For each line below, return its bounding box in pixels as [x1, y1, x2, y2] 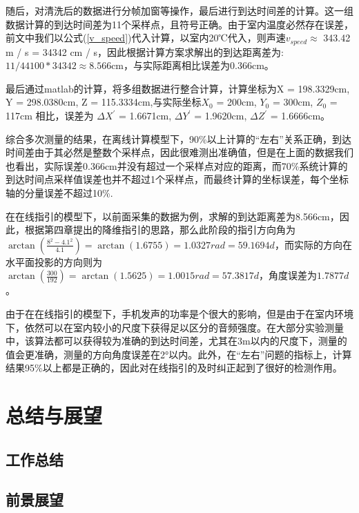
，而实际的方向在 [274, 237, 352, 251]
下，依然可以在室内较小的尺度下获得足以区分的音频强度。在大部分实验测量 [6, 320, 344, 334]
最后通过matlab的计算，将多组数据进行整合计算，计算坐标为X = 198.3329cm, [6, 81, 350, 95]
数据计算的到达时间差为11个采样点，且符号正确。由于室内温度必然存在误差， [6, 17, 353, 31]
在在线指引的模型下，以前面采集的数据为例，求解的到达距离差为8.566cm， [6, 209, 340, 223]
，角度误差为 [259, 268, 317, 282]
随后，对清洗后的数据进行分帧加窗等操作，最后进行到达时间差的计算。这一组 [6, 3, 353, 17]
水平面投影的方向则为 [6, 254, 102, 269]
